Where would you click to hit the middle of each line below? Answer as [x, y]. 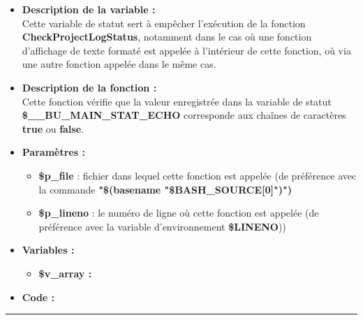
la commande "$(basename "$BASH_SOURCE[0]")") [165, 189]
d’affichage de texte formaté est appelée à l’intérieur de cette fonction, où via [186, 50]
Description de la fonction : [89, 87]
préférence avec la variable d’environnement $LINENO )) [162, 226]
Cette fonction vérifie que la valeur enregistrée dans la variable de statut [177, 101]
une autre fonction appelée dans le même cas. [119, 64]
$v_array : [65, 273]
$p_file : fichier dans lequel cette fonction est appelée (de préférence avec [198, 175]
